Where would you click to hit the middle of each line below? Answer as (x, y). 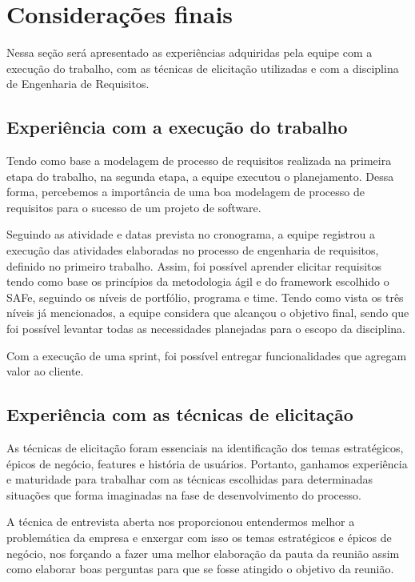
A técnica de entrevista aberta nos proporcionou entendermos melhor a (181, 522)
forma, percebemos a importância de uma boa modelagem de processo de (186, 192)
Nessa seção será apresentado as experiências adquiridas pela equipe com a (190, 52)
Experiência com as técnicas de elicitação (180, 414)
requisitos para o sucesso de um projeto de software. (134, 207)
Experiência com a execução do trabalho (177, 127)
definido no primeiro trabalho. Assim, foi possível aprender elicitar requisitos (194, 265)
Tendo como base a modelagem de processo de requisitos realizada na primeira (199, 161)
